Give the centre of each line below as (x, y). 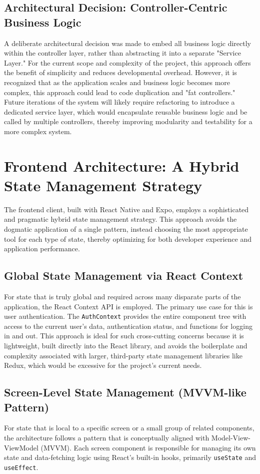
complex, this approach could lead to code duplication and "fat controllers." (120, 92)
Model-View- (231, 438)
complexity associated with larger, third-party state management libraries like (123, 355)
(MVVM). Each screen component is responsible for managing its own (148, 447)
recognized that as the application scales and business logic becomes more (117, 82)
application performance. (42, 249)
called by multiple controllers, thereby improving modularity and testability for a (128, 121)
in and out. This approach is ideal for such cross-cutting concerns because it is (124, 336)
